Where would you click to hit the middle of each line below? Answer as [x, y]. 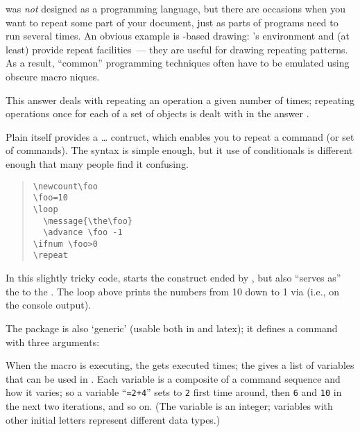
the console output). [48, 305]
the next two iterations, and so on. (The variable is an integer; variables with [169, 405]
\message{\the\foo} [88, 221]
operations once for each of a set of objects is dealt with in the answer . [157, 113]
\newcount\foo [65, 186]
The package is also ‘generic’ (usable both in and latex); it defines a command [172, 328]
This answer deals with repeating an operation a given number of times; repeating [180, 100]
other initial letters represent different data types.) [113, 419]
